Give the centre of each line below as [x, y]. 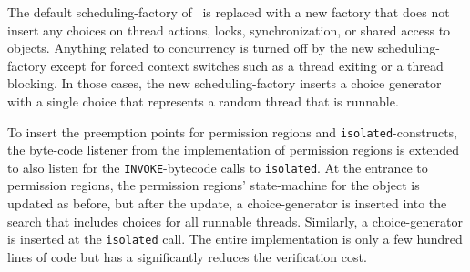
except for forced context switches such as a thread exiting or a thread [247, 65]
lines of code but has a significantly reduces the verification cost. [187, 256]
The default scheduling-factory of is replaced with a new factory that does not [229, 12]
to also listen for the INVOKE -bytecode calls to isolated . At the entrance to [218, 167]
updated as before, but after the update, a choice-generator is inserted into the [227, 203]
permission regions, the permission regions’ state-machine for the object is [214, 185]
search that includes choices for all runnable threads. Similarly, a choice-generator [235, 221]
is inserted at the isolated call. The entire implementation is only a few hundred [235, 239]
